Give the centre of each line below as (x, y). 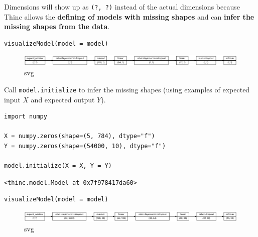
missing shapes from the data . (57, 26)
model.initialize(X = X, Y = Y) (58, 166)
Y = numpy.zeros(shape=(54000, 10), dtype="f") (85, 146)
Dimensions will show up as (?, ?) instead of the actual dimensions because (122, 7)
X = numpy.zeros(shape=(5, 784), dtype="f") (80, 136)
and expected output (63, 99)
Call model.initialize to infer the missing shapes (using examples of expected (127, 89)
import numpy (26, 117)
